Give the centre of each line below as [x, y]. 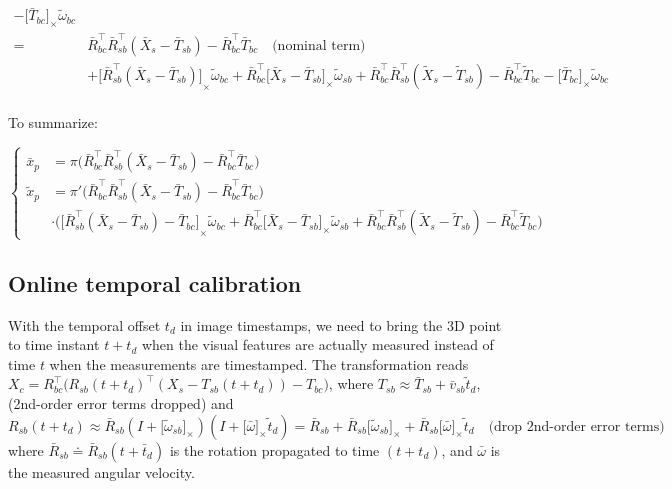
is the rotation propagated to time [274, 449]
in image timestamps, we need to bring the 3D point [341, 324]
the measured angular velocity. [101, 471]
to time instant [54, 344]
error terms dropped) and [155, 403]
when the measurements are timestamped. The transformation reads [259, 363]
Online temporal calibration [155, 282]
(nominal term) [319, 45]
